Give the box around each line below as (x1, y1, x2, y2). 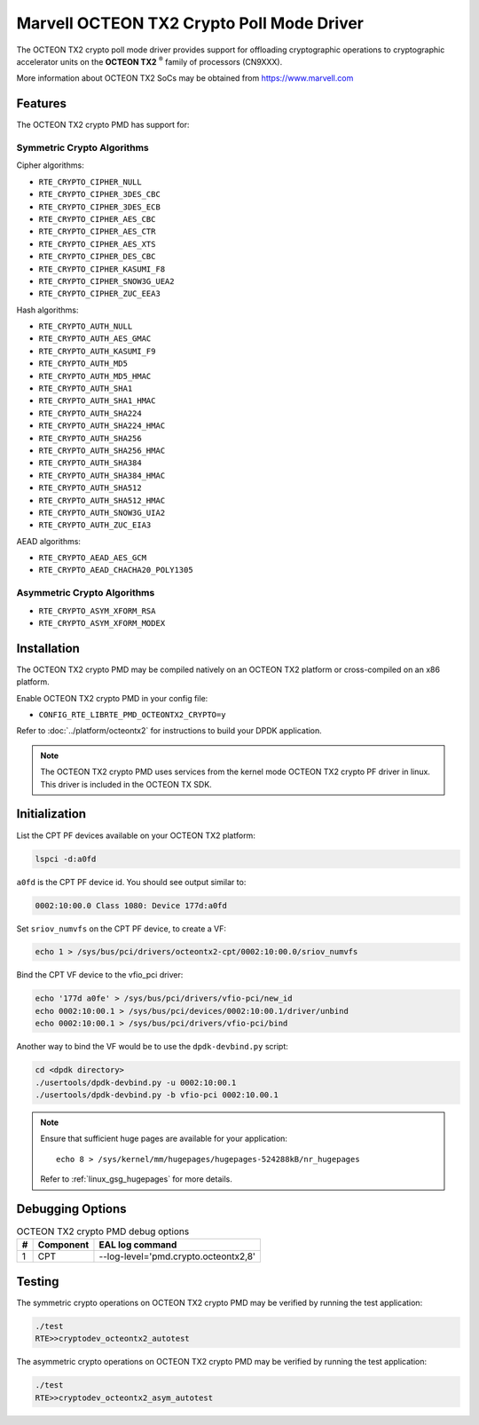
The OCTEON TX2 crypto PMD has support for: (16, 120, 190, 131)
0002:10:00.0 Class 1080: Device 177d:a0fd (35, 900, 228, 910)
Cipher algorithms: (16, 160, 84, 170)
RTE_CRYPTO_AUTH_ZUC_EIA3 (38, 520, 152, 530)
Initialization (16, 806, 87, 821)
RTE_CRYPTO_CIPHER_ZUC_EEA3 (38, 289, 161, 299)
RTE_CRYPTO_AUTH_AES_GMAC (38, 334, 152, 344)
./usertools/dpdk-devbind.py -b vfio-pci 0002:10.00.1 (35, 1089, 279, 1100)
